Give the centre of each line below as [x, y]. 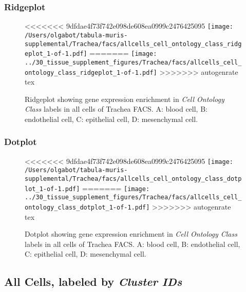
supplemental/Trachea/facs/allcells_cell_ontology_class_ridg [133, 44]
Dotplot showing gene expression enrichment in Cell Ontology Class [131, 234]
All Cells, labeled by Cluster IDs [93, 281]
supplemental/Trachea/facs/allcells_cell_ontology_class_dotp [133, 179]
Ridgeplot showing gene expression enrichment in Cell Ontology [125, 99]
